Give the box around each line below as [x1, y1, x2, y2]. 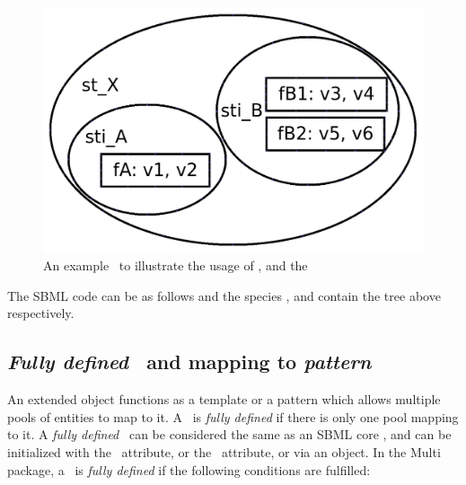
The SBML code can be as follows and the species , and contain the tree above [7, 286, 441, 304]
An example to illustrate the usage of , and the [43, 256, 308, 275]
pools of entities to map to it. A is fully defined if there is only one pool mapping [7, 407, 459, 426]
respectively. [7, 304, 75, 322]
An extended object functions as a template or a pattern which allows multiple [7, 390, 441, 409]
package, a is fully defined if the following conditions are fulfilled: [7, 460, 371, 479]
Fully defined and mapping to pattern [7, 348, 372, 375]
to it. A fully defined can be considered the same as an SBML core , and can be [7, 425, 452, 444]
